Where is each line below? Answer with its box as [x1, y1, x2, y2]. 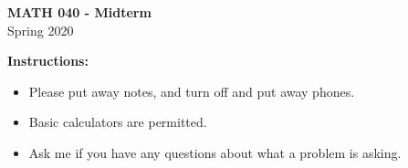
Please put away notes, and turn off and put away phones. [28, 81, 355, 100]
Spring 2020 [7, 20, 74, 39]
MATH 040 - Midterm [7, 3, 152, 21]
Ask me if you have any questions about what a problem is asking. [28, 142, 402, 162]
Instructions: [7, 51, 89, 70]
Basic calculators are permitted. [28, 112, 207, 131]
